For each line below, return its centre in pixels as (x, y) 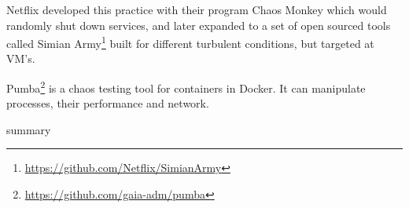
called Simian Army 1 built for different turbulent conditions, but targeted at (190, 42)
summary (29, 129)
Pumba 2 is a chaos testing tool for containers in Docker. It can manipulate (186, 87)
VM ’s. (21, 58)
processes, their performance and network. (108, 103)
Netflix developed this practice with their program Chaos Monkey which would (197, 9)
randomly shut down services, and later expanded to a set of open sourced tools (199, 25)
